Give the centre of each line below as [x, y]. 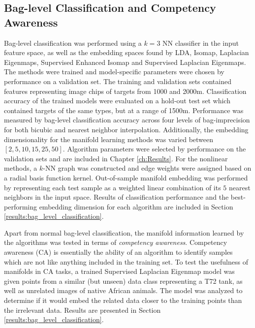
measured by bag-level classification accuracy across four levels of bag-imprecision [127, 120]
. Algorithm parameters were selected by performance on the [154, 149]
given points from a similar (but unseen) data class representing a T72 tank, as [123, 281]
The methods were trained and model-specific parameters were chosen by [114, 72]
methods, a [21, 168]
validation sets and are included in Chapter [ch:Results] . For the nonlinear [116, 158]
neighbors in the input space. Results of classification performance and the [116, 197]
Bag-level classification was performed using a [73, 43]
